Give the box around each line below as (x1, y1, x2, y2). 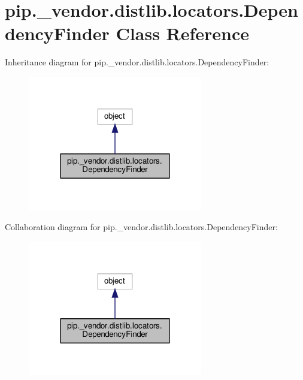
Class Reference (116, 21, 250, 46)
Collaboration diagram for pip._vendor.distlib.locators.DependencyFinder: (5, 221, 278, 233)
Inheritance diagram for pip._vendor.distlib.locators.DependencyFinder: (5, 56, 269, 68)
